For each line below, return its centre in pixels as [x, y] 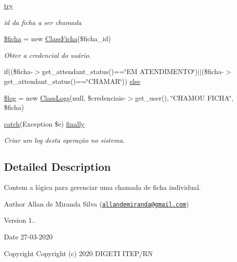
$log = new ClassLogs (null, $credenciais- [65, 97]
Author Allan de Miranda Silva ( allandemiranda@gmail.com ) [96, 203]
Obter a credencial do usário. [48, 55]
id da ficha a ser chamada [43, 22]
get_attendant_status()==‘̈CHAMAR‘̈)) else [72, 81]
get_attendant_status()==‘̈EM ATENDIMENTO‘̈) [120, 71]
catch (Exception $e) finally [44, 123]
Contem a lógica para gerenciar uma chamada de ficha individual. [103, 187]
